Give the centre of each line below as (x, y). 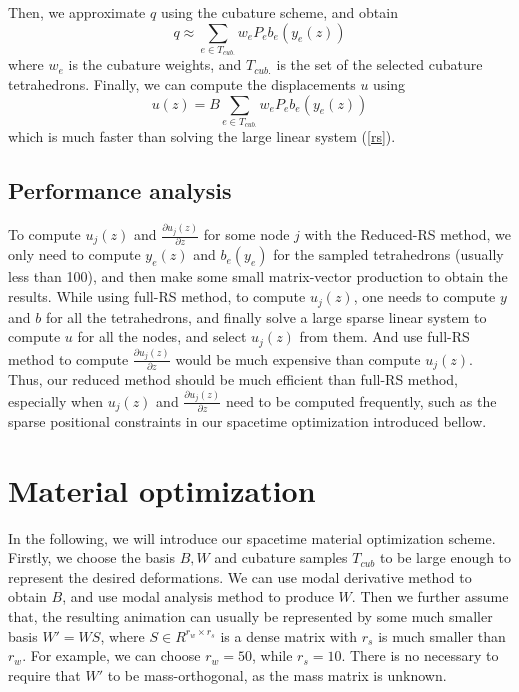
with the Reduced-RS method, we (407, 234)
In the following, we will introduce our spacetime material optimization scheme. (252, 537)
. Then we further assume (430, 596)
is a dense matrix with (289, 635)
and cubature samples (281, 557)
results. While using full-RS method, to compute (157, 296)
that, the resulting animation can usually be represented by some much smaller (250, 616)
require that (44, 674)
